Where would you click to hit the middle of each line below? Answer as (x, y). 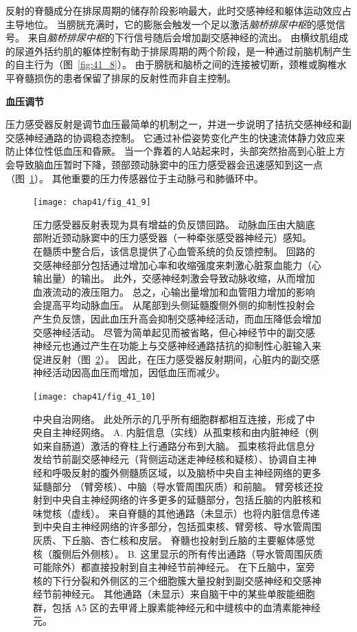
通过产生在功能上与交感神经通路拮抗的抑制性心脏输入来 (196, 346)
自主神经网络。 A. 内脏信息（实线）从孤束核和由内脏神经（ (175, 432)
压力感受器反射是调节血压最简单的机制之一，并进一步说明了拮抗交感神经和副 (178, 124)
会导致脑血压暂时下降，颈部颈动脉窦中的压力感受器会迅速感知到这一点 (164, 164)
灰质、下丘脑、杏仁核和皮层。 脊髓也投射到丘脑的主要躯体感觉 (174, 540)
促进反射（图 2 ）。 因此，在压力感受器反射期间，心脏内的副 (167, 359)
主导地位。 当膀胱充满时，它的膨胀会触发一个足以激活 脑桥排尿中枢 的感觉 (171, 24)
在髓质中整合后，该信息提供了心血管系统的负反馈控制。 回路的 (174, 251)
